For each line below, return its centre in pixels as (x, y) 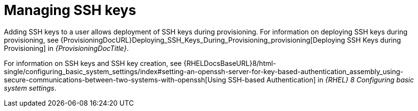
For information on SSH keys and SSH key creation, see (93, 63)
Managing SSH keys (70, 10)
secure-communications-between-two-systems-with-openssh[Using (115, 79)
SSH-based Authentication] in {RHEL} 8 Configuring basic (321, 79)
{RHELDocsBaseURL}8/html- (230, 63)
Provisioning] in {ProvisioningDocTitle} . (66, 48)
